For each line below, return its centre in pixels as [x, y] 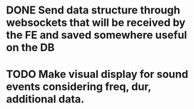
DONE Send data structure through [93, 10]
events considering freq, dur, [79, 87]
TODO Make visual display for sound [97, 74]
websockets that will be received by [96, 23]
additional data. [45, 99]
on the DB [30, 48]
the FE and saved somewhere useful [97, 35]
